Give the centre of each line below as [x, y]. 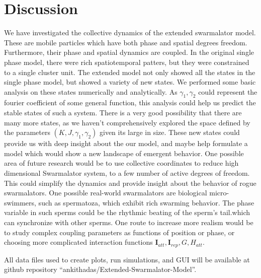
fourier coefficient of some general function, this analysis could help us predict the [130, 102]
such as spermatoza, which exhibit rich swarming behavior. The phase [146, 202]
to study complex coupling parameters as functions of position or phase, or [119, 232]
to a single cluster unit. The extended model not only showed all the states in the [130, 72]
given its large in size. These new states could [170, 132]
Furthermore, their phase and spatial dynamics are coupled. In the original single [129, 52]
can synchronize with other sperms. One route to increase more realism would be [129, 222]
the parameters [27, 132]
